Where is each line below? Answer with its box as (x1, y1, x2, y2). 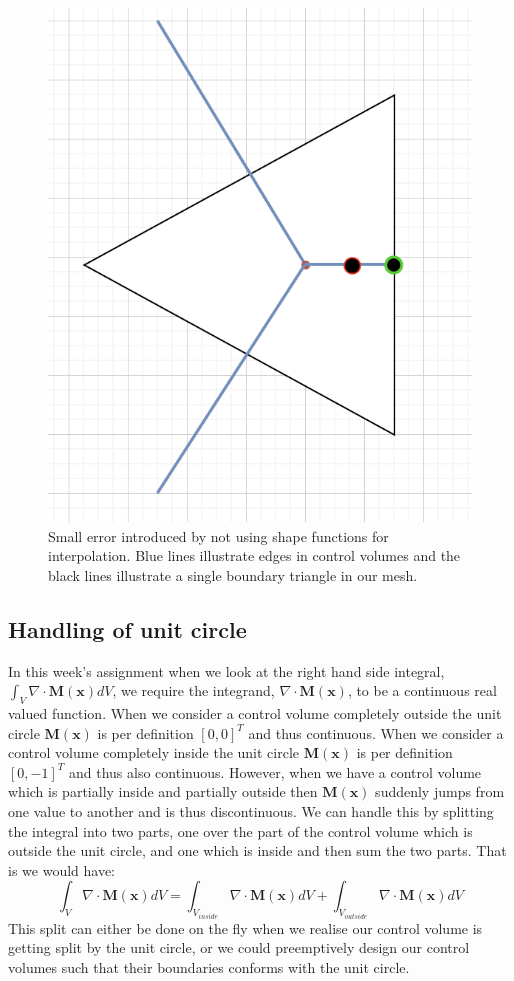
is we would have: (8, 859, 116, 880)
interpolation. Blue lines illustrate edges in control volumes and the (48, 545, 461, 566)
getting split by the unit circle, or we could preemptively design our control (8, 937, 470, 958)
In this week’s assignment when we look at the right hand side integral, (8, 660, 445, 681)
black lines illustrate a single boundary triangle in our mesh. (48, 564, 418, 585)
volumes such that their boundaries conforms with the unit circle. (8, 957, 410, 978)
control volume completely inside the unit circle (8, 742, 300, 763)
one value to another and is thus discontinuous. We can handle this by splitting (8, 801, 494, 822)
